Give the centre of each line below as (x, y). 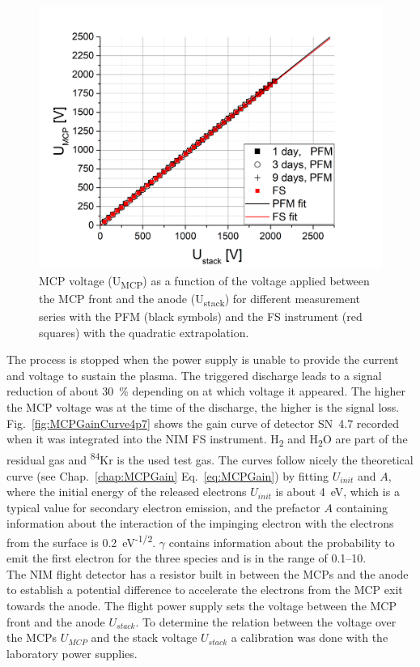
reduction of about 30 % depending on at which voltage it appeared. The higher (206, 391)
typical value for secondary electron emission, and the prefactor (163, 507)
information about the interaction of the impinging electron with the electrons (200, 523)
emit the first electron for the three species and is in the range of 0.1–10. (187, 558)
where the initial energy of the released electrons (127, 492)
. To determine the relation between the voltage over (266, 621)
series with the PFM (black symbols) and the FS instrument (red (201, 316)
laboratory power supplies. (72, 653)
